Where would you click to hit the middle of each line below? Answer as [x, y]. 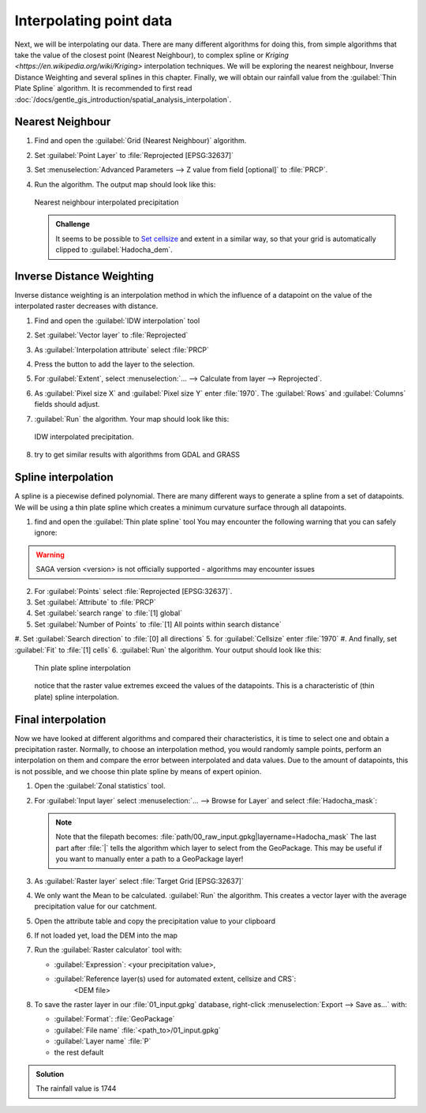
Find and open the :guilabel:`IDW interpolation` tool [117, 321]
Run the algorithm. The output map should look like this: [125, 184]
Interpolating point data [93, 21]
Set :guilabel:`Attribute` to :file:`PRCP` [95, 602]
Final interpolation [60, 719]
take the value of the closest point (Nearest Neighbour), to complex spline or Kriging [152, 55]
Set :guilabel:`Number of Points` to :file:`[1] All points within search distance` [158, 624]
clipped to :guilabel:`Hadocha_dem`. [114, 250]
